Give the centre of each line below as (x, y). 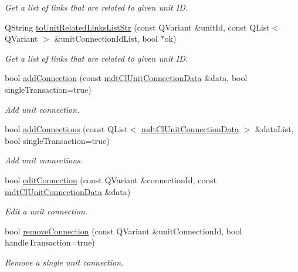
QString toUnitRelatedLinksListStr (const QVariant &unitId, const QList (137, 27)
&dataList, (274, 129)
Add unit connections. (44, 160)
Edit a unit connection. (46, 211)
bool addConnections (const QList (66, 129)
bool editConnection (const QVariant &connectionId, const (111, 179)
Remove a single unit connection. (64, 262)
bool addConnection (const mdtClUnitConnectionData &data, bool (126, 78)
